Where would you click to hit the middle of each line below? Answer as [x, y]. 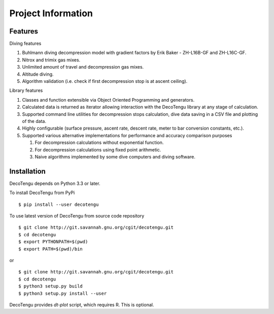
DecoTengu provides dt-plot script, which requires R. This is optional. [82, 304]
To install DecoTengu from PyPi [42, 193]
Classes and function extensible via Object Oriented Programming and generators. [108, 100]
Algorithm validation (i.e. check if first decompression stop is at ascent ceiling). [105, 81]
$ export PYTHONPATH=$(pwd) [53, 242]
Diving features [25, 44]
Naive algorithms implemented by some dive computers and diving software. [115, 156]
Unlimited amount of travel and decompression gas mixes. [83, 67]
